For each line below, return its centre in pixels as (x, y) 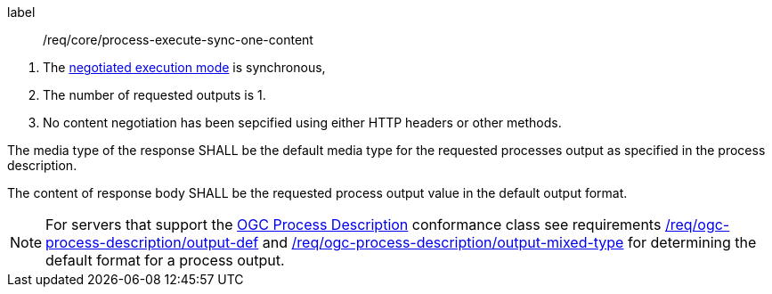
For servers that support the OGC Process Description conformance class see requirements (353, 225)
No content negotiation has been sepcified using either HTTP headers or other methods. (302, 122)
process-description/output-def (152, 242)
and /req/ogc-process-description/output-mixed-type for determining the (509, 242)
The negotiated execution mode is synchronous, (184, 67)
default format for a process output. (165, 260)
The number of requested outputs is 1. (154, 95)
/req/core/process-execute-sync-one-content (178, 40)
